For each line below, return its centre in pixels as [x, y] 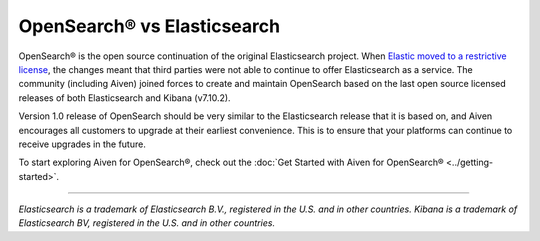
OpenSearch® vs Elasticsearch [149, 26]
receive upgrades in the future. [82, 144]
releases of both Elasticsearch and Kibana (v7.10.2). [124, 97]
